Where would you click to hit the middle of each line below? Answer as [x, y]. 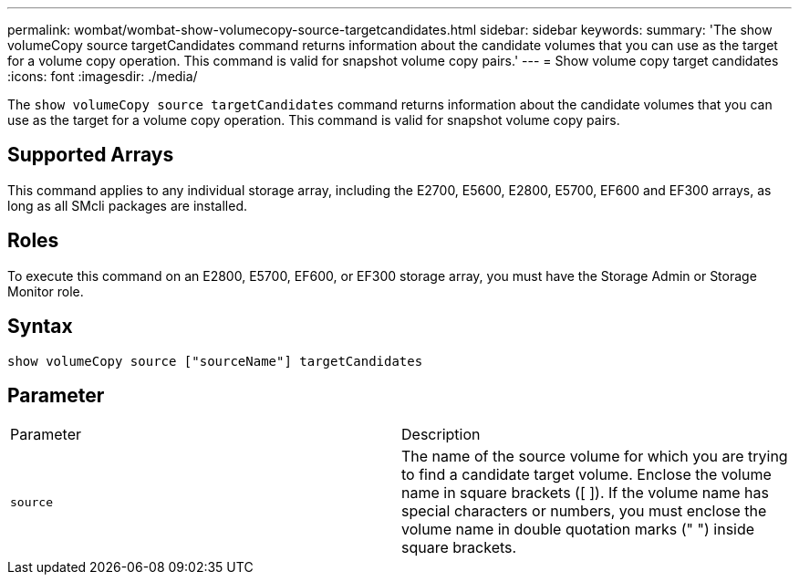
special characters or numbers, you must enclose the [584, 511]
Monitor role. [46, 291]
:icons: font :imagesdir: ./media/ [103, 76]
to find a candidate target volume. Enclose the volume [586, 475]
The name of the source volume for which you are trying [595, 457]
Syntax [40, 327]
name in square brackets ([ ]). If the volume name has [585, 493]
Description [441, 435]
